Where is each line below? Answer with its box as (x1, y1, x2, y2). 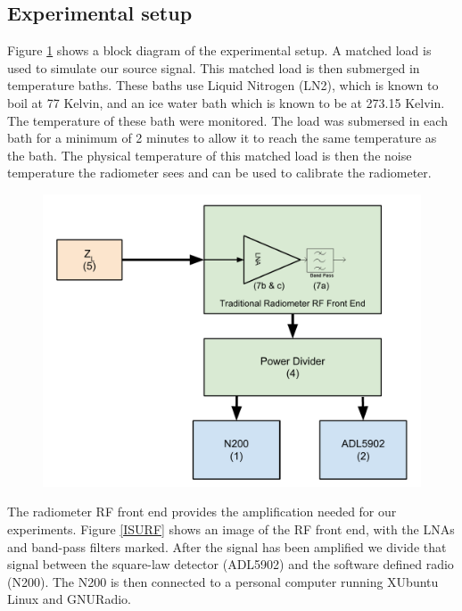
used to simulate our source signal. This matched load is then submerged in (7, 58, 420, 77)
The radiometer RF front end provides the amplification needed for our (7, 502, 397, 521)
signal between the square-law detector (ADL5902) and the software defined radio (7, 555, 454, 574)
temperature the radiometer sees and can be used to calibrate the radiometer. (7, 163, 432, 182)
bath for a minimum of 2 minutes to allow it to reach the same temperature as (7, 128, 437, 147)
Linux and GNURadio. (7, 590, 131, 608)
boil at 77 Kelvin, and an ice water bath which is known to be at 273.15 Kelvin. (7, 93, 445, 111)
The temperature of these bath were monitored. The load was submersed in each (7, 111, 448, 129)
